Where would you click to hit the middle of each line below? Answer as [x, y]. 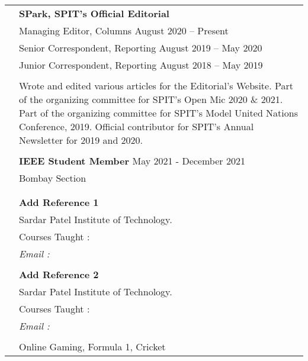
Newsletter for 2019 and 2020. [81, 140]
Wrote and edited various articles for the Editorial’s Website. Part [156, 86]
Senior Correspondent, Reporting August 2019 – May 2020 [141, 48]
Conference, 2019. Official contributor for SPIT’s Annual [137, 126]
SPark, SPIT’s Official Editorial [94, 13]
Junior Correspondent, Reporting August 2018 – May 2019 [141, 65]
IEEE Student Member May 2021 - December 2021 [132, 161]
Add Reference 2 [59, 274]
